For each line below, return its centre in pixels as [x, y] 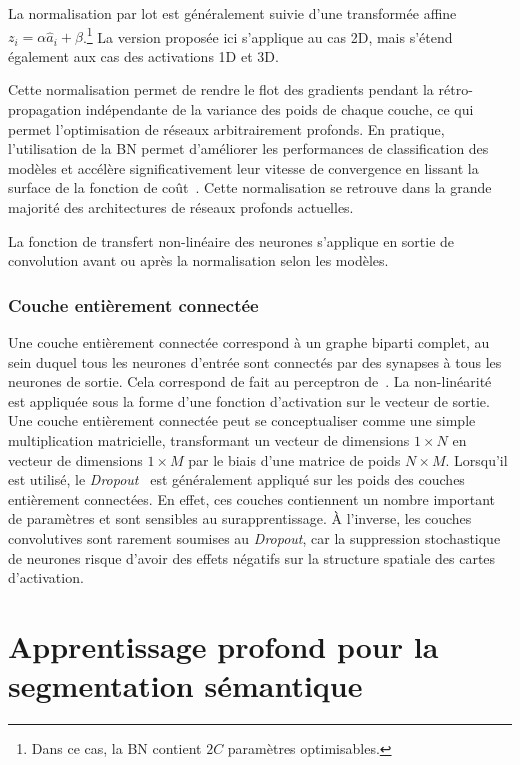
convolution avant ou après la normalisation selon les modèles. [198, 260]
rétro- [455, 89]
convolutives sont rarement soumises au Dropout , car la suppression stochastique [254, 537]
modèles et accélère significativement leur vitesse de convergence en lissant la [243, 167]
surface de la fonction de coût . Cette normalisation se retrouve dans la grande [250, 187]
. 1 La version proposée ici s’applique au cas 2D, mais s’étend [267, 35]
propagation [45, 109]
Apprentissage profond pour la [223, 645]
